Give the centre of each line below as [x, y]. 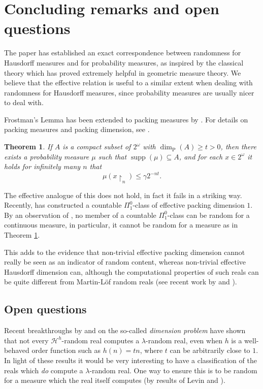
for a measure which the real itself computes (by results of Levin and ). [115, 380]
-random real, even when [184, 340]
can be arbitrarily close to [210, 350]
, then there [238, 147]
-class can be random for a [208, 215]
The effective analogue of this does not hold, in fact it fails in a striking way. [123, 195]
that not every [26, 340]
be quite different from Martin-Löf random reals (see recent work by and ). [121, 282]
